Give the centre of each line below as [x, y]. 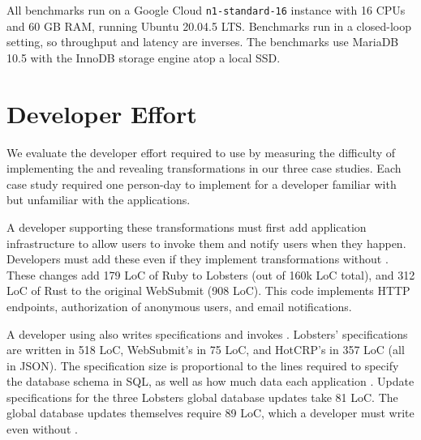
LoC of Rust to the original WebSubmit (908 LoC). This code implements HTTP [208, 290]
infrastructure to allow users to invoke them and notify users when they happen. [206, 243]
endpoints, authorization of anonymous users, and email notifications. [179, 306]
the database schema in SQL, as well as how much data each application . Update [210, 381]
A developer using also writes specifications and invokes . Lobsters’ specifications [207, 333]
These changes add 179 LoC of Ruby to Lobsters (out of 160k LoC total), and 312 [211, 274]
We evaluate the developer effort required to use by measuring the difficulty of [201, 152]
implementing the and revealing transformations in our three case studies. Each [204, 168]
